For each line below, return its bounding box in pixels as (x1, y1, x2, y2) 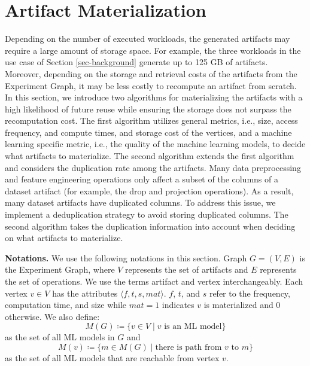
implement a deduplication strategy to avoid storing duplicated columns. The (5, 208, 288, 221)
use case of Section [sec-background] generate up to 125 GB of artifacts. (5, 56, 268, 68)
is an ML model (164, 322, 222, 331)
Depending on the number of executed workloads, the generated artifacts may (5, 32, 290, 45)
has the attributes (52, 286, 118, 299)
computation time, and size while (5, 298, 127, 311)
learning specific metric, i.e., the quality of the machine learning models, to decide (5, 138, 306, 150)
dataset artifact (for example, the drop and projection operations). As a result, (5, 184, 294, 197)
